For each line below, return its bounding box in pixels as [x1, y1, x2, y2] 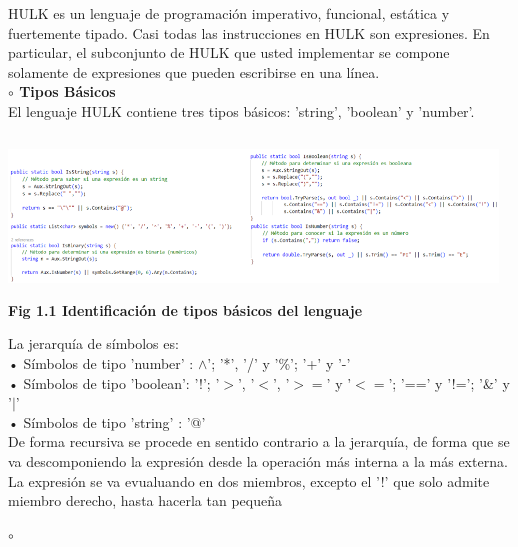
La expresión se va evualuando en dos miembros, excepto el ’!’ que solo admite [8, 470, 490, 491]
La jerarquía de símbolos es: [8, 333, 179, 354]
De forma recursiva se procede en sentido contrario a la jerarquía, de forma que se [8, 431, 510, 452]
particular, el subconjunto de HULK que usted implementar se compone [8, 42, 450, 63]
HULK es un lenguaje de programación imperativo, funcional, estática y [8, 3, 450, 23]
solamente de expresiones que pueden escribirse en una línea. [8, 61, 380, 82]
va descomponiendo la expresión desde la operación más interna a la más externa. [8, 450, 508, 471]
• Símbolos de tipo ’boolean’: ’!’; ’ [8, 372, 220, 393]
